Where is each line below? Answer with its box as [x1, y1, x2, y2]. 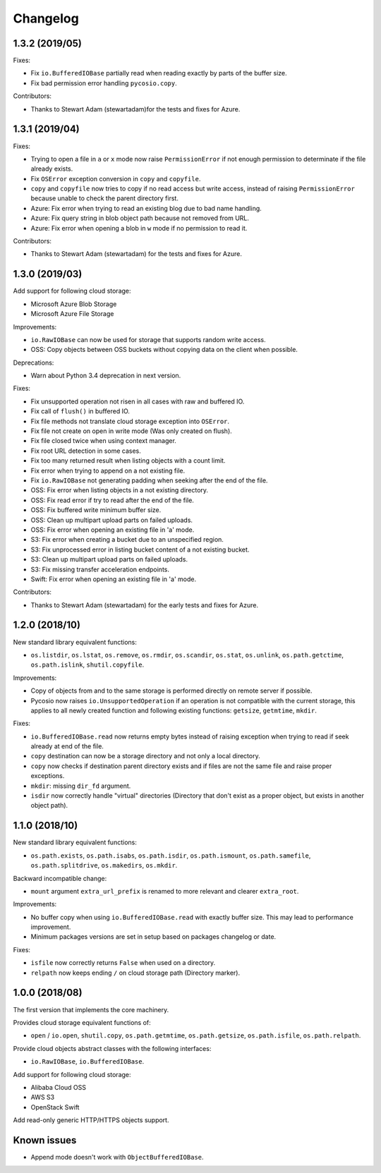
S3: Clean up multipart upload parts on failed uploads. [30, 555, 188, 564]
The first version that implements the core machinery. [13, 1005, 169, 1014]
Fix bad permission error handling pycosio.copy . [30, 78, 178, 87]
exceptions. [30, 772, 65, 780]
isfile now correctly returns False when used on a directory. [30, 959, 216, 967]
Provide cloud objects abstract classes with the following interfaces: [13, 1044, 212, 1052]
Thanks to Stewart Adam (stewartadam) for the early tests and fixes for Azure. [30, 600, 259, 609]
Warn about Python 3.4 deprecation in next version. [30, 371, 181, 380]
